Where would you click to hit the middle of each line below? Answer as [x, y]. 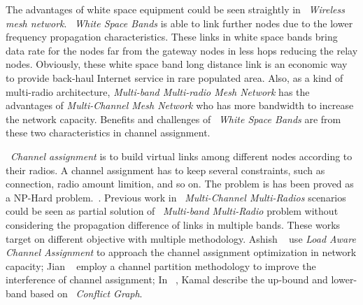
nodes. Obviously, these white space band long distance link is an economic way [177, 64]
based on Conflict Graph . [86, 293]
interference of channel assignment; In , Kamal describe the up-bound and [167, 279]
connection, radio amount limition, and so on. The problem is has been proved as [180, 184]
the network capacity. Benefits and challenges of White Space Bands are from [173, 119]
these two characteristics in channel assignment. [108, 133]
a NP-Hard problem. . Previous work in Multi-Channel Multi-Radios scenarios [176, 197]
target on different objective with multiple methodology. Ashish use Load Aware [181, 238]
